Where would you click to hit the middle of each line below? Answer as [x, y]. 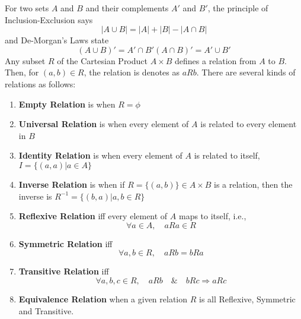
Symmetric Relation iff [65, 243]
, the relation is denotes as [132, 72]
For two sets [27, 8]
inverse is [35, 196]
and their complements [127, 8]
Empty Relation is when [67, 104]
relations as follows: [40, 83]
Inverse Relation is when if [72, 184]
